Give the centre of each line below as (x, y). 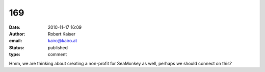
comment (57, 54)
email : (15, 41)
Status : (17, 47)
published (58, 47)
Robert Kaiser (62, 34)
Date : (15, 27)
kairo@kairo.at (62, 41)
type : (15, 54)
